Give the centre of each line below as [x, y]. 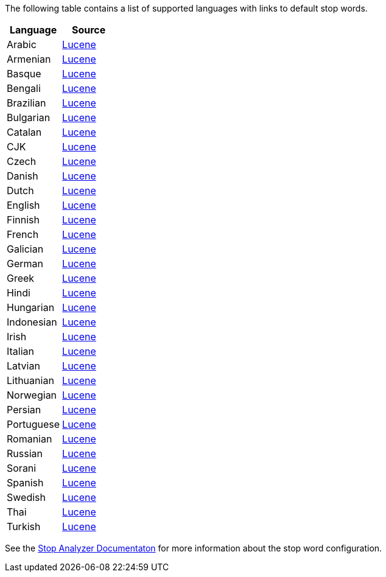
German [25, 264]
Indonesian [32, 322]
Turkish [24, 526]
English [23, 205]
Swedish [26, 497]
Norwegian [32, 395]
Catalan [24, 132]
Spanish [25, 483]
